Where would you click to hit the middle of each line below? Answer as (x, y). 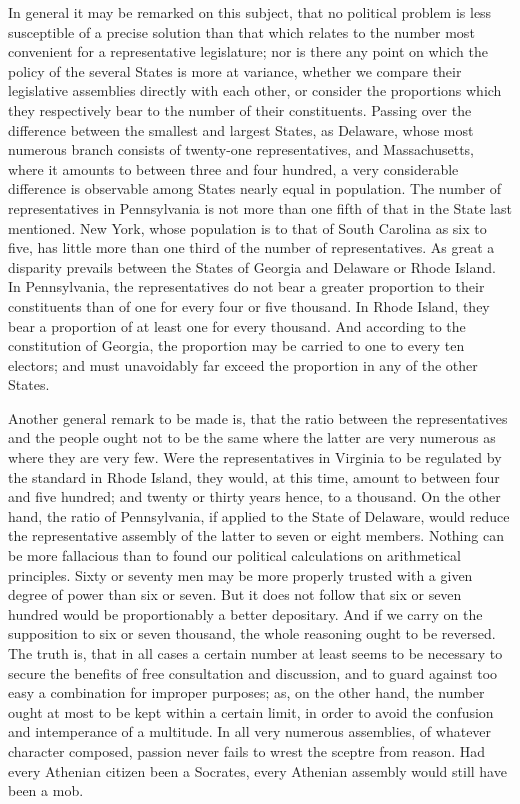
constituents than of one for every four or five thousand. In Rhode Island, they (249, 305)
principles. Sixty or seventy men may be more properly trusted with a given (240, 574)
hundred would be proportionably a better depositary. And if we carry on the (245, 613)
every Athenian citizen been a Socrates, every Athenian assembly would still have (257, 770)
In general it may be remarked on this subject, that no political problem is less (250, 12)
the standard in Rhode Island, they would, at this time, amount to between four (254, 476)
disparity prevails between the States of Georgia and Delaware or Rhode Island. (252, 266)
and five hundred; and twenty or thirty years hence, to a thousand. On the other (254, 496)
